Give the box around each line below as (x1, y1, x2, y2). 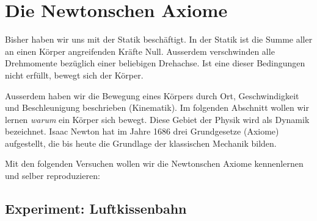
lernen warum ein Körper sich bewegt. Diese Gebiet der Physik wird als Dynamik (5, 113, 310, 125)
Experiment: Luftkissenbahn (5, 199, 187, 218)
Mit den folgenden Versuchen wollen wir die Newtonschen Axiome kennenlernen (5, 157, 304, 170)
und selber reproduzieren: (5, 169, 100, 182)
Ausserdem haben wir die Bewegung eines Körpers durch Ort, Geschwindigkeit (5, 89, 299, 102)
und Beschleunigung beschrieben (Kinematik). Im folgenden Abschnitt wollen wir (5, 101, 309, 114)
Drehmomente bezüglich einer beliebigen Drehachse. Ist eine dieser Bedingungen (5, 57, 305, 69)
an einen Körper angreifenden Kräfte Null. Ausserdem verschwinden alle (5, 44, 275, 57)
